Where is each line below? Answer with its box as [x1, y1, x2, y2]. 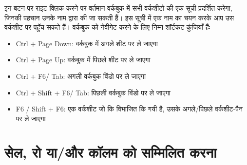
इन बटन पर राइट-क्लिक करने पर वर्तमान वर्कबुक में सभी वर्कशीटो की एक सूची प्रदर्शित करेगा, [4, 3, 232, 13]
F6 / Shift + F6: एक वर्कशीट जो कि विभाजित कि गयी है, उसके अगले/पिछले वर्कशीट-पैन [16, 104, 243, 114]
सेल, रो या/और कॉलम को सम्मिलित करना [4, 142, 217, 162]
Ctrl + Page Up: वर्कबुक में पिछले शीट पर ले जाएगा [16, 55, 151, 65]
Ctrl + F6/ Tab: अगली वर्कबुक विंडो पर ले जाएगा [16, 71, 146, 81]
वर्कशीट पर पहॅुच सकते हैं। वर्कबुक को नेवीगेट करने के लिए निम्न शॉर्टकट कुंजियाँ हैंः [4, 22, 210, 32]
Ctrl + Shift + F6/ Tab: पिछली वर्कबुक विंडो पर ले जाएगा [16, 87, 171, 97]
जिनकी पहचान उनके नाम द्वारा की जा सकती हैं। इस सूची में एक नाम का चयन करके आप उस [4, 12, 234, 22]
